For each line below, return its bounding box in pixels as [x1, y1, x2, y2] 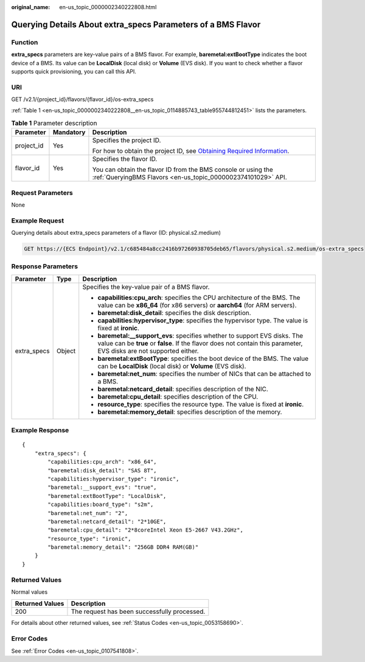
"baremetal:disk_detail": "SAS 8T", [47, 467, 158, 474]
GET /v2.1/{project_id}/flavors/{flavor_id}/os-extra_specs [11, 96, 154, 103]
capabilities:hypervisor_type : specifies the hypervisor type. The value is [97, 316, 308, 324]
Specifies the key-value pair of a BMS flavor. [82, 282, 210, 291]
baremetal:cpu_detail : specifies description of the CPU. [97, 392, 259, 400]
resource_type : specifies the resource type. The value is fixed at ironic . [97, 400, 304, 408]
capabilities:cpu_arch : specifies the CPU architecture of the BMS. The [97, 293, 301, 302]
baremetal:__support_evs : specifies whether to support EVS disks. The [97, 331, 304, 340]
